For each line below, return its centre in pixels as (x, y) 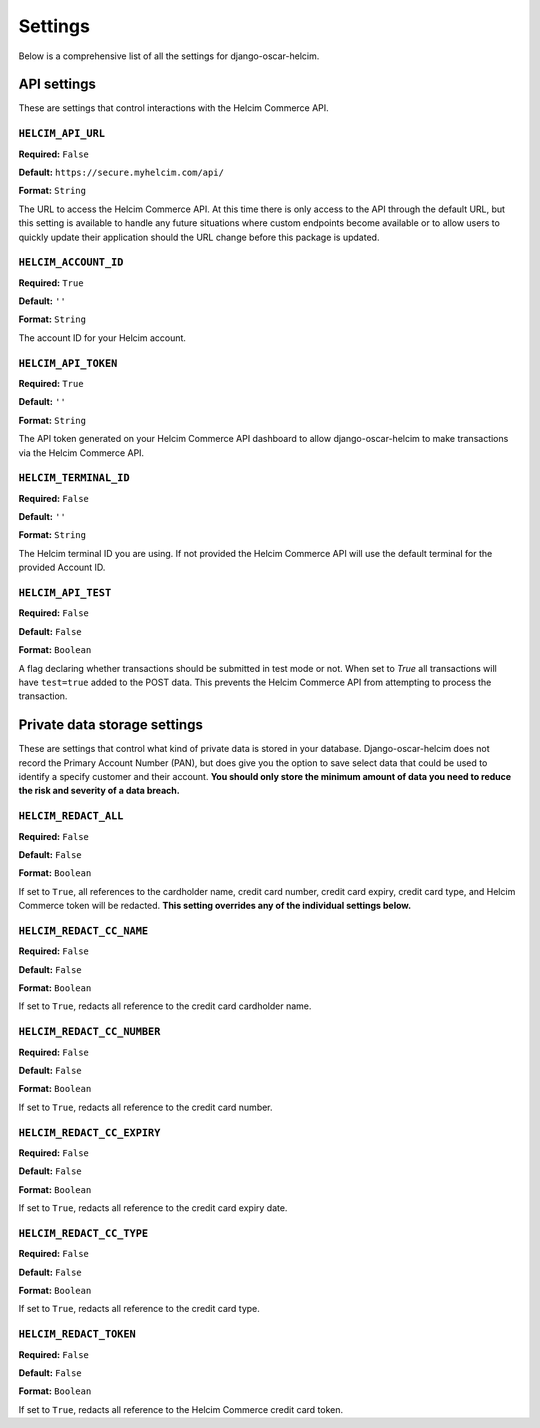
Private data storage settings (111, 725)
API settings (57, 84)
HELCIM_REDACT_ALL (71, 816)
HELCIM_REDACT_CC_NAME (83, 930)
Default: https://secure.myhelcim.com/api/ (121, 172)
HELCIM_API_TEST (65, 593)
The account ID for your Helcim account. (102, 337)
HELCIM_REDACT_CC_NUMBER (89, 1032)
